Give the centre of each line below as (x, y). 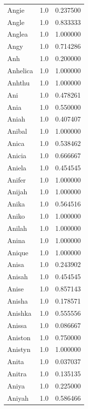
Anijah (17, 192)
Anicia (17, 155)
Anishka (19, 313)
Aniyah (18, 398)
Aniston (19, 337)
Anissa (17, 325)
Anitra (17, 374)
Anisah (18, 276)
